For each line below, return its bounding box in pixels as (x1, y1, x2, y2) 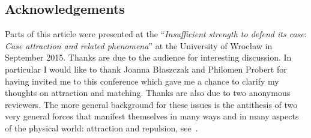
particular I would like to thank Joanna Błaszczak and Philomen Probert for (5, 62, 287, 75)
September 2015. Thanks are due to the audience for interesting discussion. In (5, 51, 292, 64)
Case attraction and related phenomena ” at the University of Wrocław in (5, 39, 273, 52)
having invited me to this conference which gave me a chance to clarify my (5, 74, 279, 87)
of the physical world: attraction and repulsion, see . (5, 121, 198, 134)
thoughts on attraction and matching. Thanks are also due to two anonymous (5, 86, 291, 99)
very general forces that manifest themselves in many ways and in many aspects (5, 110, 299, 122)
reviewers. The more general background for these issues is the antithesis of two (5, 98, 298, 110)
